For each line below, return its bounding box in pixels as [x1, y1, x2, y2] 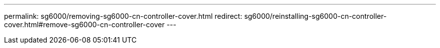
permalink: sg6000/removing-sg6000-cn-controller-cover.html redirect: [4, 12, 243, 20]
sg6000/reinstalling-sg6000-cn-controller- [244, 12, 387, 20]
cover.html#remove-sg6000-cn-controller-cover [4, 20, 165, 29]
